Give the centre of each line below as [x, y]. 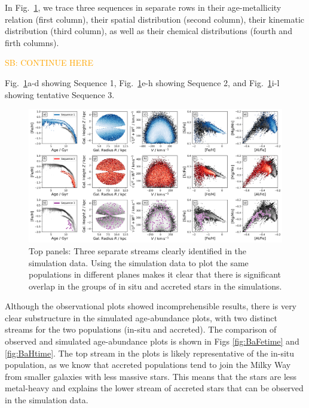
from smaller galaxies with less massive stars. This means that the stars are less [151, 376]
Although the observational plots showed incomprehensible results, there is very [151, 306]
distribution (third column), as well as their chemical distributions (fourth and [149, 31]
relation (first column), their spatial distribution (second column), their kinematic [155, 19]
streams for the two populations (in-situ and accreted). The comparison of [141, 329]
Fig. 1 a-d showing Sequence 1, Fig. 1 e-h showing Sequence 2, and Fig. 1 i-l [142, 82]
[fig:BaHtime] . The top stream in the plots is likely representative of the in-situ [150, 353]
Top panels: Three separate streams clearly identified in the [138, 250]
